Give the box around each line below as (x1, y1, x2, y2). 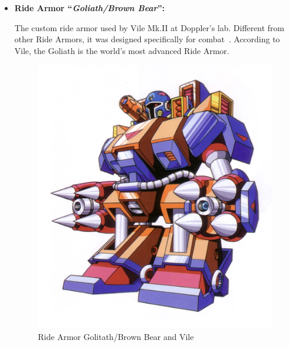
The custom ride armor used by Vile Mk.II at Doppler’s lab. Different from (14, 21, 284, 33)
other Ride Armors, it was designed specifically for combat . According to (14, 33, 280, 45)
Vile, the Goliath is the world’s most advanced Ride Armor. (14, 44, 229, 56)
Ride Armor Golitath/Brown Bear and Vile (38, 330, 194, 342)
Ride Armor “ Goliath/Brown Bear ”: (14, 2, 165, 14)
